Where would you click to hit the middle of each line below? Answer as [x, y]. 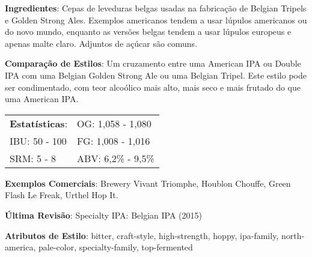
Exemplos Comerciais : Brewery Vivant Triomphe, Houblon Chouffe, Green [148, 183]
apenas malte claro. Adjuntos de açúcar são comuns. [101, 43]
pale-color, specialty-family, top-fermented [116, 247]
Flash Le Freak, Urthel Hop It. [62, 195]
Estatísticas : [39, 123]
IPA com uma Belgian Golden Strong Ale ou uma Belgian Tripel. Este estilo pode [156, 75]
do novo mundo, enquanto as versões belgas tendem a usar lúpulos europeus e [148, 32]
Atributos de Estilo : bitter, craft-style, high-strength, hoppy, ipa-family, [142, 235]
